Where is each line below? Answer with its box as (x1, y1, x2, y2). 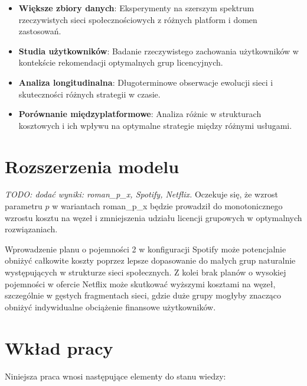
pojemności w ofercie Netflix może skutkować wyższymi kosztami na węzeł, (5, 277, 276, 290)
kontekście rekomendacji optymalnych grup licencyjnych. (18, 56, 223, 69)
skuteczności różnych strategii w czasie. (18, 87, 161, 100)
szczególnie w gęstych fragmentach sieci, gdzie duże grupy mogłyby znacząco (5, 289, 282, 301)
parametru (5, 200, 43, 212)
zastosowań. (18, 25, 61, 37)
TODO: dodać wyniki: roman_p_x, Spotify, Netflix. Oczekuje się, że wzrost (5, 188, 278, 200)
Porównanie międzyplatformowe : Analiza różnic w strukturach (18, 108, 262, 120)
